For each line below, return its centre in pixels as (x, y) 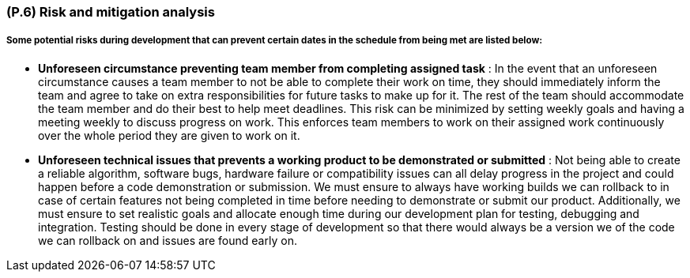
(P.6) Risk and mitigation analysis (111, 12)
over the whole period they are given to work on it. (169, 135)
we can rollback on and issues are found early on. (168, 240)
